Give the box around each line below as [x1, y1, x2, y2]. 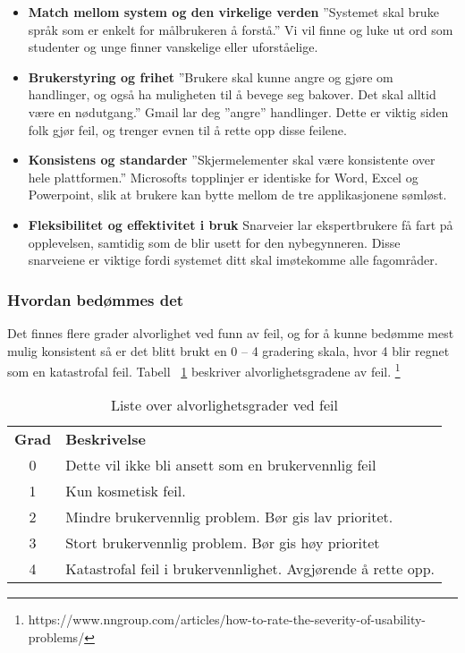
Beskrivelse [65, 428, 146, 450]
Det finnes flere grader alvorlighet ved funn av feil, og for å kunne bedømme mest [7, 323, 454, 342]
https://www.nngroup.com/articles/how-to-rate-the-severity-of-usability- [28, 610, 426, 629]
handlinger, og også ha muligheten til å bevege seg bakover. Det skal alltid [28, 85, 436, 104]
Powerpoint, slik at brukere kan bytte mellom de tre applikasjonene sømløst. [28, 185, 447, 204]
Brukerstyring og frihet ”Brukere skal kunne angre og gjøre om [28, 67, 393, 86]
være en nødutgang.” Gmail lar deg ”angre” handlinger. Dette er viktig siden [28, 102, 449, 121]
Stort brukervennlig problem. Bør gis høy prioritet [65, 532, 380, 554]
